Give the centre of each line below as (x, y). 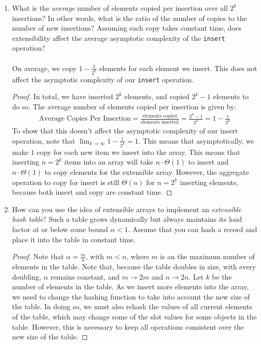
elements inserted (160, 122)
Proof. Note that (38, 256)
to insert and (208, 162)
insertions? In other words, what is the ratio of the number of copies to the (129, 18)
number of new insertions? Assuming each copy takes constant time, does (127, 28)
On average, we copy (44, 68)
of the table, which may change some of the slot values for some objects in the (134, 316)
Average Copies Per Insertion (85, 119)
